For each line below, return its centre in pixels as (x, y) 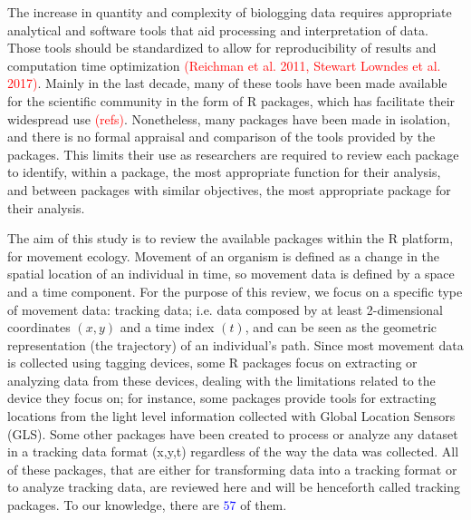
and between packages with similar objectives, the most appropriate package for (229, 189)
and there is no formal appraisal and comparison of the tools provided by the (221, 137)
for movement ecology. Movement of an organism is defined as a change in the (224, 255)
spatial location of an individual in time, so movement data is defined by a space (231, 274)
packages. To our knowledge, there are (113, 505)
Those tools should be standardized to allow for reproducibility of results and (222, 48)
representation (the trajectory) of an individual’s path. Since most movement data (235, 344)
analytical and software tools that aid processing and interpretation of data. (218, 29)
